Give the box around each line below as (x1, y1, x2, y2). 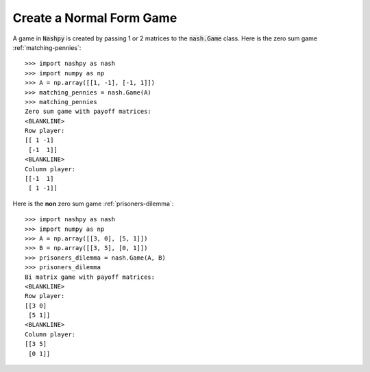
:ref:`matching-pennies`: (12, 43, 82, 51)
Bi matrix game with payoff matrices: (25, 273, 156, 281)
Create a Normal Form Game (12, 10, 177, 25)
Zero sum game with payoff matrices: (25, 108, 152, 116)
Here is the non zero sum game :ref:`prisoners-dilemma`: (12, 199, 174, 208)
